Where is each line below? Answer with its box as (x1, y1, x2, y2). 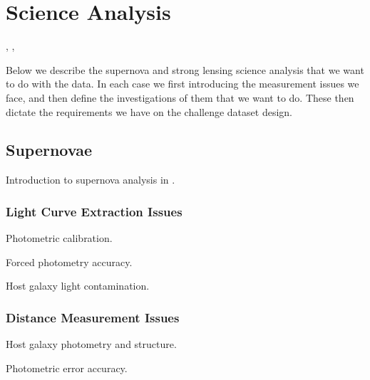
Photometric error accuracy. (6, 360, 128, 375)
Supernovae (6, 139, 92, 161)
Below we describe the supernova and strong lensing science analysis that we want (6, 62, 364, 77)
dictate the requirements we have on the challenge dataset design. (6, 104, 292, 119)
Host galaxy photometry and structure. (6, 337, 177, 352)
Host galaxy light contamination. (6, 278, 150, 293)
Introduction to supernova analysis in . (6, 172, 175, 187)
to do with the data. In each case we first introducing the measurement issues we (6, 76, 359, 91)
